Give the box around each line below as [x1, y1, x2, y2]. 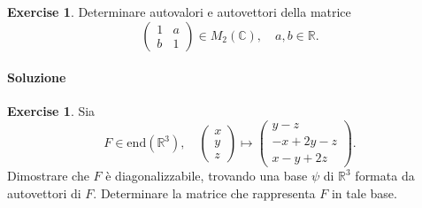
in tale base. [331, 183, 397, 202]
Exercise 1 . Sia [7, 102, 96, 120]
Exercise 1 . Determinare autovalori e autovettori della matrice [7, 3, 351, 20]
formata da [355, 166, 415, 185]
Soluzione [7, 68, 66, 87]
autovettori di [7, 183, 81, 202]
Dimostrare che [7, 166, 89, 185]
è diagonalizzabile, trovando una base [105, 166, 308, 185]
